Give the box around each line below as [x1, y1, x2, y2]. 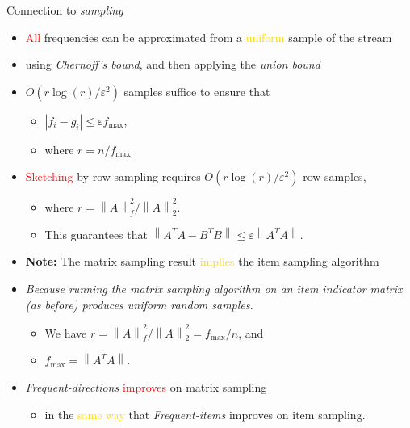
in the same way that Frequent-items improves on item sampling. [44, 405, 366, 422]
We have [44, 324, 87, 341]
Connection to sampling [6, 2, 123, 18]
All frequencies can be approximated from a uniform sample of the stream [25, 28, 392, 45]
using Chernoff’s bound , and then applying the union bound [25, 56, 320, 73]
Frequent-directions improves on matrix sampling [25, 379, 267, 396]
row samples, [303, 168, 366, 185]
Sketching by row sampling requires [25, 168, 201, 185]
